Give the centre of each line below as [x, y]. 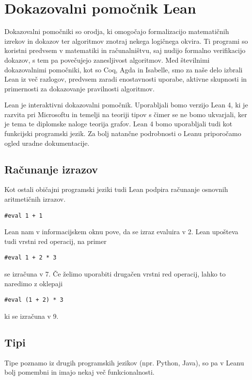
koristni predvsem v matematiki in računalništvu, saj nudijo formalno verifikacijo [125, 50]
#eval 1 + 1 [24, 216]
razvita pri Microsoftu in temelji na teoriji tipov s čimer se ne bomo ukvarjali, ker [126, 114]
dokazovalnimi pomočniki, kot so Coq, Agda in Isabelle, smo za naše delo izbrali [124, 69]
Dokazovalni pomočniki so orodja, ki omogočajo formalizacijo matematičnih [117, 31]
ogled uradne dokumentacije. [47, 143]
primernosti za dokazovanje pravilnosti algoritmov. [79, 88]
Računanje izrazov [51, 169]
